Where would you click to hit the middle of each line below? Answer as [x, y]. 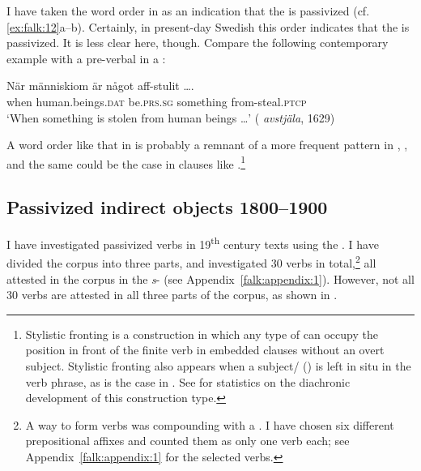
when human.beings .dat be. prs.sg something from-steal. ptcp [157, 101]
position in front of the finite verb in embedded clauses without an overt [205, 350]
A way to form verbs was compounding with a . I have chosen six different [210, 424]
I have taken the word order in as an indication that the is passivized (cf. [188, 11]
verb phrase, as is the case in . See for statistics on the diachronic [188, 381]
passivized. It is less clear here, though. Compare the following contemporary [198, 43]
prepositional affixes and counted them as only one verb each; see [187, 441]
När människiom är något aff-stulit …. [100, 86]
